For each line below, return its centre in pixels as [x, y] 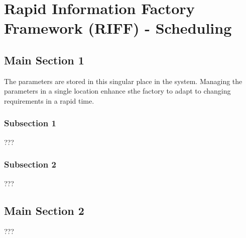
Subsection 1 [30, 123]
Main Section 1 [44, 60]
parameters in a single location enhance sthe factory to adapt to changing [117, 91]
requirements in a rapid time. [49, 100]
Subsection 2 [30, 164]
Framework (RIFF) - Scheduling [118, 28]
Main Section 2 [44, 210]
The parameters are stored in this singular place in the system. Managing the [123, 81]
